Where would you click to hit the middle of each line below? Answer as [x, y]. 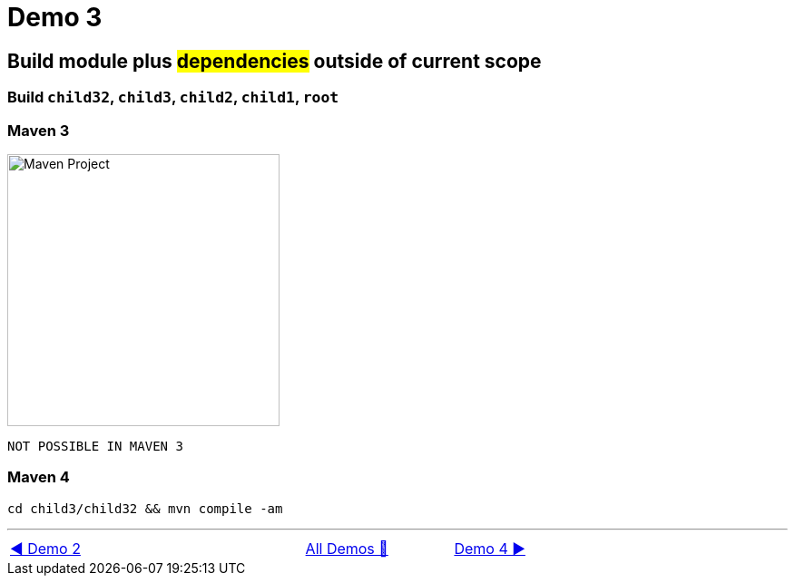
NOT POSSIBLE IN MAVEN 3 [95, 446]
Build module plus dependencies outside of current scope [275, 61]
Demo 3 [55, 17]
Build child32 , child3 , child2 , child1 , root [173, 97]
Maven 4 [39, 477]
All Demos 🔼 [347, 548]
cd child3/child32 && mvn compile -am [145, 508]
